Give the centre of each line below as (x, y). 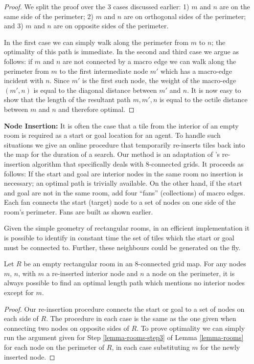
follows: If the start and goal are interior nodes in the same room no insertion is (124, 173)
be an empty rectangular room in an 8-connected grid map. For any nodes (135, 264)
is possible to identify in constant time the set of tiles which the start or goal (119, 238)
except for (19, 292)
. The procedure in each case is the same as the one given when (141, 318)
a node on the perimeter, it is (191, 273)
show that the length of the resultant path (67, 99)
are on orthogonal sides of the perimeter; (185, 16)
